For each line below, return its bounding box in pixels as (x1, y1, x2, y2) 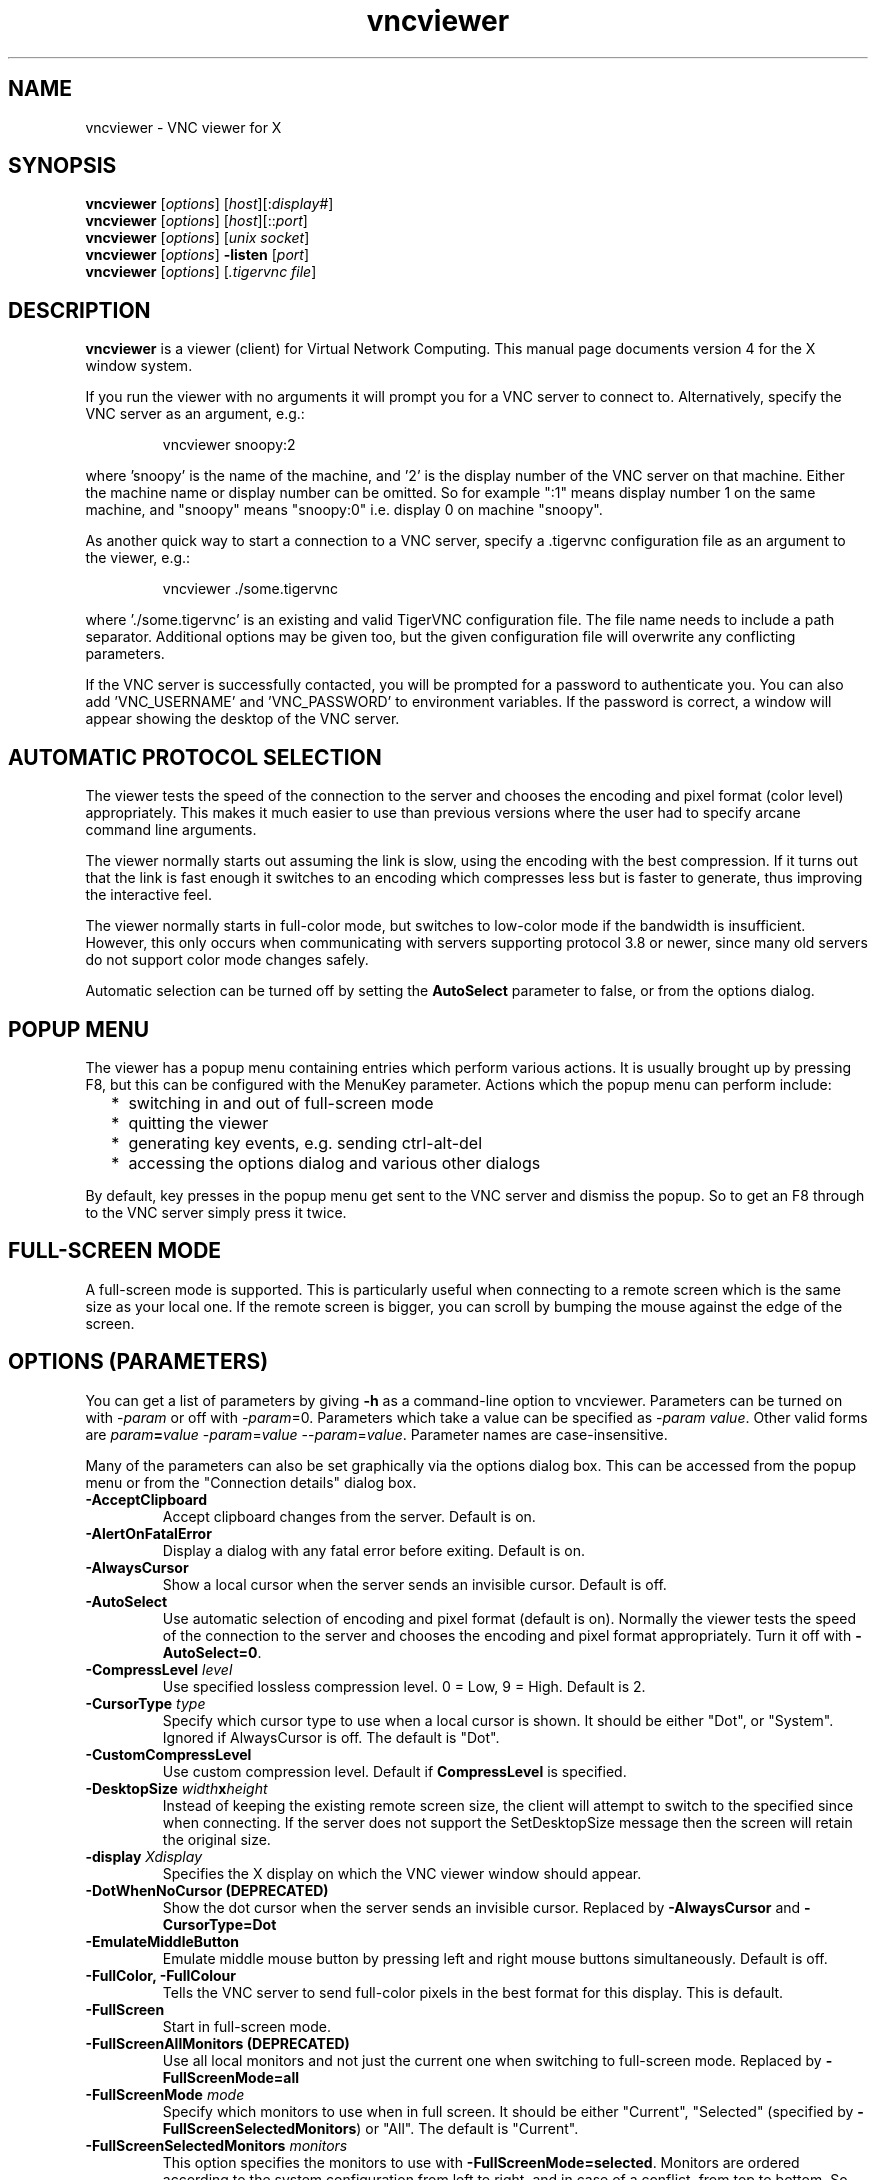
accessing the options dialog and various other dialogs (128, 1152, 541, 1173)
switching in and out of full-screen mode (128, 1092, 434, 1113)
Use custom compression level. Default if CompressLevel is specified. (162, 1762, 627, 1780)
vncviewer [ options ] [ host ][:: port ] (85, 212, 308, 230)
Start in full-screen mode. (162, 2017, 331, 2035)
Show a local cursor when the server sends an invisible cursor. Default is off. (162, 1575, 667, 1593)
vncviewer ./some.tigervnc (162, 580, 339, 598)
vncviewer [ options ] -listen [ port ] (85, 246, 309, 264)
